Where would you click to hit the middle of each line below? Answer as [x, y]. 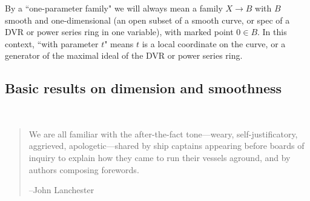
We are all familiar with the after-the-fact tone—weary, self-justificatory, [163, 133]
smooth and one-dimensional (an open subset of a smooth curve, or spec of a [147, 20]
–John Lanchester [61, 190]
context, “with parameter [52, 43]
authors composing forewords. [84, 169]
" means [119, 43]
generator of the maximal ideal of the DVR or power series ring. [124, 55]
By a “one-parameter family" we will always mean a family [114, 8]
